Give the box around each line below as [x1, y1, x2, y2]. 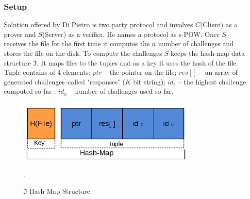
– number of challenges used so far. [69, 86, 174, 96]
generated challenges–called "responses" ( [4, 76, 125, 86]
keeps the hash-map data [170, 48, 245, 58]
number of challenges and [158, 38, 234, 49]
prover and [4, 29, 36, 39]
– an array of [199, 67, 238, 77]
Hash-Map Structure [29, 185, 90, 196]
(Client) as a [200, 19, 237, 30]
